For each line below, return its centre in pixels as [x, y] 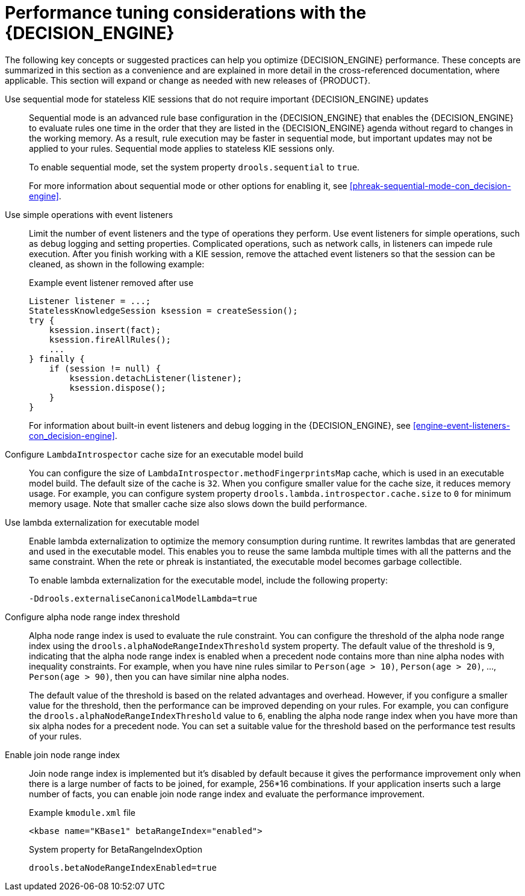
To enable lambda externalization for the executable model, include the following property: [208, 580]
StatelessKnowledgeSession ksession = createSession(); [163, 310]
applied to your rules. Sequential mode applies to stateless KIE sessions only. [182, 148]
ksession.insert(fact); [105, 330]
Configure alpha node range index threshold [92, 617]
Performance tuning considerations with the [186, 13]
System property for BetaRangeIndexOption [116, 849]
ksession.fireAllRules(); [110, 339]
